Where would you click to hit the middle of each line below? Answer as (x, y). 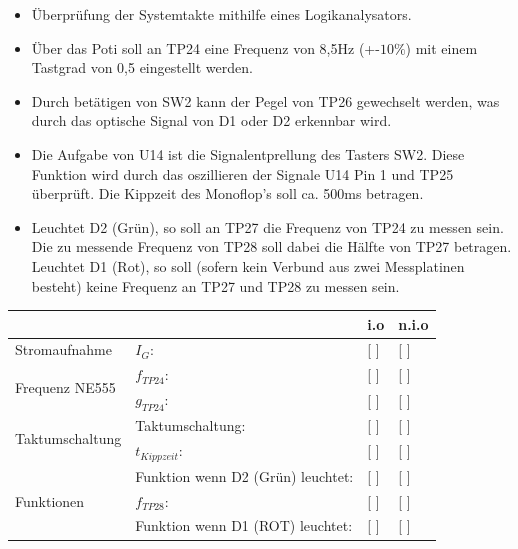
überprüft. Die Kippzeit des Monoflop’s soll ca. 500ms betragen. (227, 193)
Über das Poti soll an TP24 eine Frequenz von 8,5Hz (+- (205, 47)
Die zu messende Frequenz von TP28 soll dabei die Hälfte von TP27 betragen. (271, 246)
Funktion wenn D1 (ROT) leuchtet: (244, 525)
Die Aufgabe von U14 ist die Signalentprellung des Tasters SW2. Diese (248, 153)
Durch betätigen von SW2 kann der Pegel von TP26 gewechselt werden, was (265, 100)
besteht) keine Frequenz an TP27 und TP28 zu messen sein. (215, 285)
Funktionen (50, 500)
